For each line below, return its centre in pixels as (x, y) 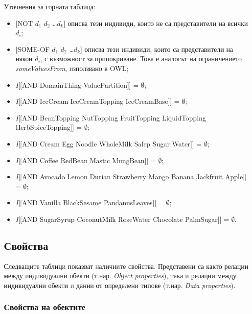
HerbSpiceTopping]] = (49, 127)
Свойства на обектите (45, 307)
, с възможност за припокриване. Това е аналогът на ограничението (141, 59)
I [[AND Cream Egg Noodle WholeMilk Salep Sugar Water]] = (109, 143)
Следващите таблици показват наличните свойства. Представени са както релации (126, 266)
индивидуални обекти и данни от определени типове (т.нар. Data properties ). (120, 285)
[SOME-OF (33, 49)
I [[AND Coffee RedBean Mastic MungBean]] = (86, 160)
